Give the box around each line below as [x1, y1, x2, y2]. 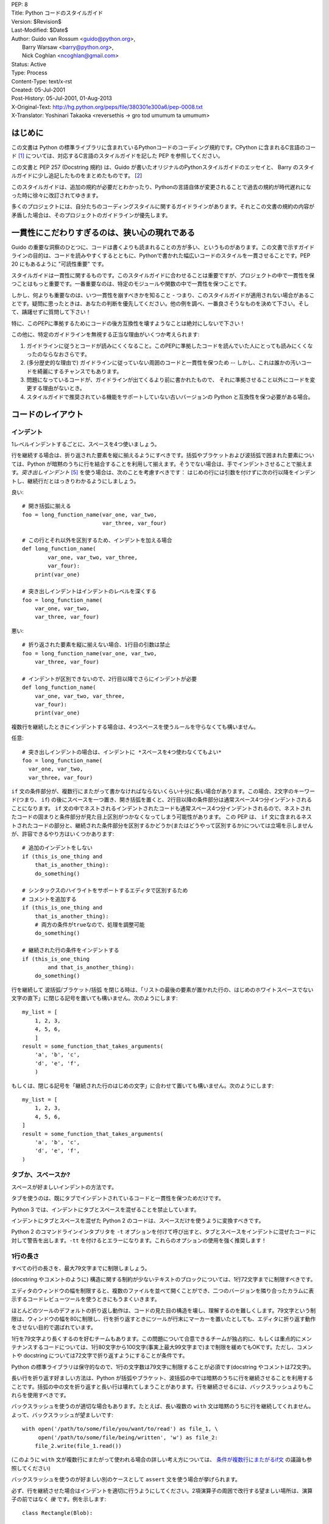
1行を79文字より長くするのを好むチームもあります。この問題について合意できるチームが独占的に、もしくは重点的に [11, 1335, 302, 1342]
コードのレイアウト [11, 409, 83, 419]
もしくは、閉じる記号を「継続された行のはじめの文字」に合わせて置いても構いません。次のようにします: [11, 1082, 274, 1089]
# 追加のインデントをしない [22, 844, 93, 852]
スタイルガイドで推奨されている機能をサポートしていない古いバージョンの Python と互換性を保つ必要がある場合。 [26, 393, 314, 401]
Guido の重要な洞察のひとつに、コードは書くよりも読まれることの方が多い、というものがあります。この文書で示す [11, 243, 299, 251]
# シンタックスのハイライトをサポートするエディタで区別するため [22, 887, 188, 894]
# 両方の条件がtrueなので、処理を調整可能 [34, 921, 145, 928]
